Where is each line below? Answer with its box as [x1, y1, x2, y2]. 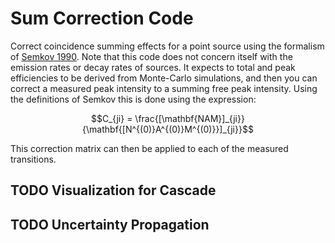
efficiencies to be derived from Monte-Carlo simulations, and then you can [10, 72, 318, 84]
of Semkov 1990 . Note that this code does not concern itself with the [10, 50, 293, 62]
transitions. [10, 153, 57, 165]
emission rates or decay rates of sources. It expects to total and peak [10, 61, 296, 73]
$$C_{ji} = [91, 112, 133, 124]
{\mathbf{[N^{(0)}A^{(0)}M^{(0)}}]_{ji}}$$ [82, 123, 254, 135]
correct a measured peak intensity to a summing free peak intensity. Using [10, 82, 318, 94]
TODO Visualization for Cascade [10, 182, 217, 199]
